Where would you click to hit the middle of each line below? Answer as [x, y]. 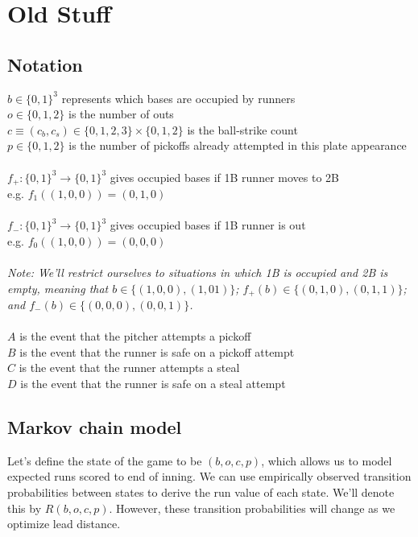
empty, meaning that [58, 288]
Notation [45, 64]
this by [25, 508]
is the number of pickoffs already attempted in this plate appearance [238, 145]
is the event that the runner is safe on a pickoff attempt [157, 351]
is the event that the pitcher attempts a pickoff [135, 336]
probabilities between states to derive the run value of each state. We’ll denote [201, 492]
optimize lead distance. [64, 524]
